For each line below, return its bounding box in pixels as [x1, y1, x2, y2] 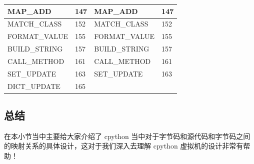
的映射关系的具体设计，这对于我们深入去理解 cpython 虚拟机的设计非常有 [4, 140, 243, 151]
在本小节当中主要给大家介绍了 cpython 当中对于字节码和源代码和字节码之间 [4, 130, 250, 141]
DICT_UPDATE [7, 80, 60, 91]
